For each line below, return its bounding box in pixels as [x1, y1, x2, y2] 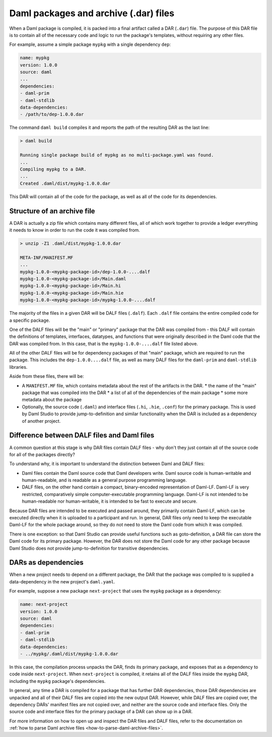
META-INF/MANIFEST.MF [20, 255, 74, 260]
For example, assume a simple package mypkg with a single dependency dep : [9, 41, 171, 47]
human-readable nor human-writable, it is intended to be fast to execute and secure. [22, 498, 197, 505]
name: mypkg [20, 55, 50, 61]
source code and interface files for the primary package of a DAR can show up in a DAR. [9, 709, 193, 715]
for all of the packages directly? [9, 451, 75, 457]
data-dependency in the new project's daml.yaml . [9, 578, 115, 584]
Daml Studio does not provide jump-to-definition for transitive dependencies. [9, 545, 170, 551]
